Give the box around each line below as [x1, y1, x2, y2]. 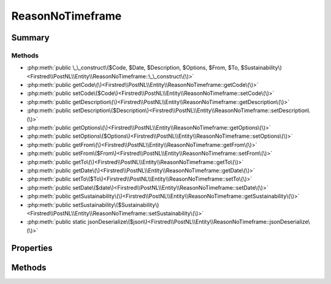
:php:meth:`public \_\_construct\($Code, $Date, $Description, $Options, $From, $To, [26, 64, 240, 72]
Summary [11, 32, 50, 43]
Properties [11, 242, 53, 253]
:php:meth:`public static [26, 218, 87, 226]
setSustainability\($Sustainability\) [72, 201, 159, 208]
